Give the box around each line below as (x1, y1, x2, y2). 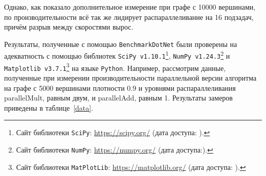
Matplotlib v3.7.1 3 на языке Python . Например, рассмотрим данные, (4, 61, 226, 73)
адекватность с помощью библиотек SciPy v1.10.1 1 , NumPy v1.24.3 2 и (4, 49, 230, 61)
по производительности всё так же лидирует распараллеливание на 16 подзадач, (4, 11, 254, 22)
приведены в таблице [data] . (4, 102, 94, 113)
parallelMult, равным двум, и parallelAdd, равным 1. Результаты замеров (4, 92, 233, 103)
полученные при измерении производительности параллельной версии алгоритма (4, 72, 257, 83)
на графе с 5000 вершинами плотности (4, 82, 125, 93)
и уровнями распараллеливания (138, 82, 236, 93)
